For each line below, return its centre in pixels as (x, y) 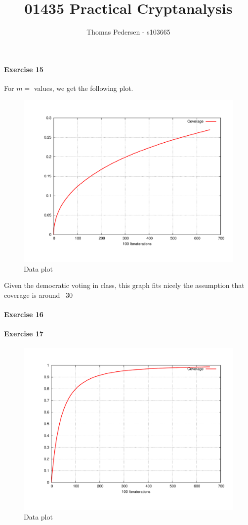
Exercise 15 (24, 69)
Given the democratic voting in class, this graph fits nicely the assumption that (124, 285)
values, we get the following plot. (83, 88)
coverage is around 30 (38, 295)
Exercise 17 (24, 334)
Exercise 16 (24, 314)
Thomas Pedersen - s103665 (128, 32)
